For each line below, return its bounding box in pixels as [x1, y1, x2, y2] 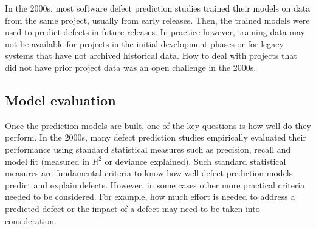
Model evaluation [5, 90, 116, 109]
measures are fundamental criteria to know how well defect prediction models [5, 167, 293, 179]
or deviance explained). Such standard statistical [105, 154, 286, 167]
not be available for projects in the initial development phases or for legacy [5, 37, 284, 50]
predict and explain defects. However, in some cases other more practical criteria [5, 178, 305, 191]
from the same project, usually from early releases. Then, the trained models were [5, 13, 310, 26]
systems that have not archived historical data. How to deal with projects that [5, 49, 297, 62]
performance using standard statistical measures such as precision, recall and [5, 142, 291, 155]
